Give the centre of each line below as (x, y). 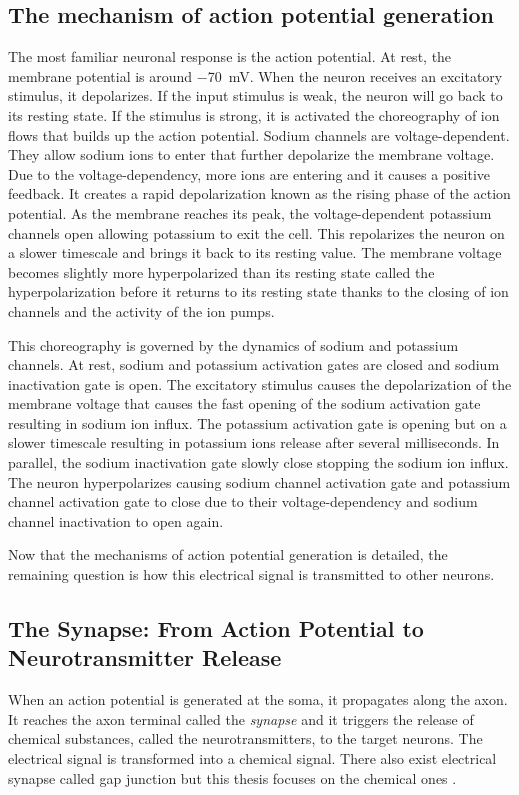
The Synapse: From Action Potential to (216, 628)
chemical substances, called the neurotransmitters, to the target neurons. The (245, 738)
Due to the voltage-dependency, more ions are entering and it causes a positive (249, 173)
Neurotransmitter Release (145, 657)
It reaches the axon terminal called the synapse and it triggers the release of (241, 718)
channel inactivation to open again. (116, 520)
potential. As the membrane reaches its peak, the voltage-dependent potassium (250, 212)
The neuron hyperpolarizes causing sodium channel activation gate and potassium (259, 481)
